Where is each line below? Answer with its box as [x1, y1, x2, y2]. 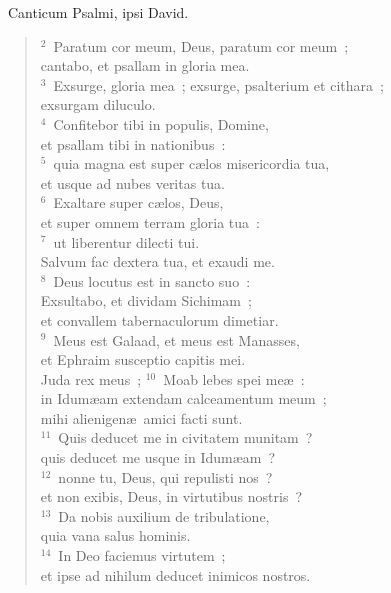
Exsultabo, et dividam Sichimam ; [40, 290, 252, 311]
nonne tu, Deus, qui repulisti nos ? [58, 466, 273, 487]
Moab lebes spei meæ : [163, 368, 305, 389]
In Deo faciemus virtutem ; [58, 545, 226, 566]
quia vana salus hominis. [40, 525, 191, 546]
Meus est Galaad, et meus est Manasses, [53, 329, 300, 350]
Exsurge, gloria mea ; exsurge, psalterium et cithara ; [53, 74, 384, 95]
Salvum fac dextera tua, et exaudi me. [40, 251, 275, 272]
